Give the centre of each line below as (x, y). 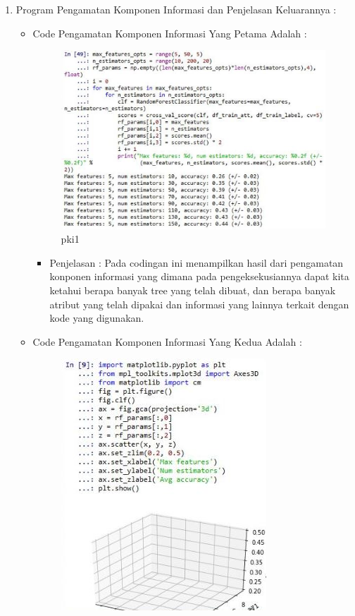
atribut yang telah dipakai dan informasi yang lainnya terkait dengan (199, 304)
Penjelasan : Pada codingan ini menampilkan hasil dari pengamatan (197, 262)
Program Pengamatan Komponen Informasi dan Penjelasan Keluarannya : (176, 9)
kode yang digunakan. (97, 318)
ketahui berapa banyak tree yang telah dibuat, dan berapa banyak (193, 290)
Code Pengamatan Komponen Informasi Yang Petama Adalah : (170, 33)
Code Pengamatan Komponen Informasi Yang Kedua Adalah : (167, 341)
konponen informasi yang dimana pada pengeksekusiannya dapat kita (199, 276)
